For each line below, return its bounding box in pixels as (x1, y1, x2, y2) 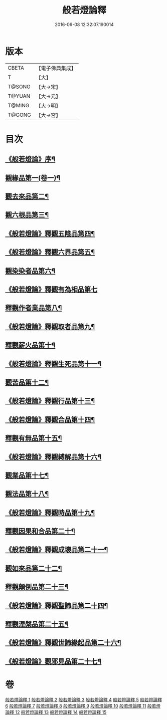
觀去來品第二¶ (5, 192, 49, 201)
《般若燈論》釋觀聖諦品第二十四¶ (5, 601, 108, 610)
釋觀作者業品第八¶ (5, 304, 62, 312)
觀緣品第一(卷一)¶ (5, 173, 61, 182)
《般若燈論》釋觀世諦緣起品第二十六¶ (5, 638, 121, 647)
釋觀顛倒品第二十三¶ (5, 583, 69, 591)
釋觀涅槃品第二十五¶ (5, 620, 69, 629)
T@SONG (8, 83, 31, 90)
